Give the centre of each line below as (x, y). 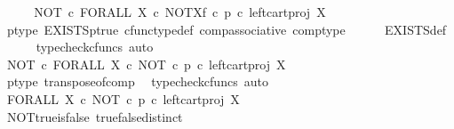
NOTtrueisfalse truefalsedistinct (95, 116)
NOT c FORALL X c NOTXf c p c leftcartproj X (180, 12)
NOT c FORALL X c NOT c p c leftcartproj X (146, 64)
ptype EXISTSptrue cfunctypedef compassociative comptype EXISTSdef (227, 29)
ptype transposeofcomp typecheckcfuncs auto (137, 81)
